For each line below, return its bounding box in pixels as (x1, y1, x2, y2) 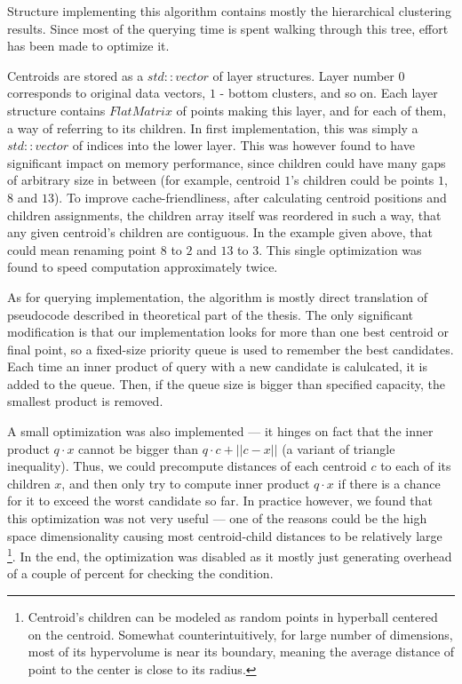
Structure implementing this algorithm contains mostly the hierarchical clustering (7, 2, 451, 20)
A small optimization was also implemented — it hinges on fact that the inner (7, 422, 434, 441)
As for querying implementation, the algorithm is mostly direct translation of (7, 287, 428, 306)
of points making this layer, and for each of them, (176, 100, 447, 119)
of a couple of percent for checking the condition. (7, 564, 274, 583)
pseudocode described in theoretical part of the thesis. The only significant (7, 305, 414, 323)
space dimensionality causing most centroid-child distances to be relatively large (7, 526, 442, 545)
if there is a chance (338, 473, 441, 492)
